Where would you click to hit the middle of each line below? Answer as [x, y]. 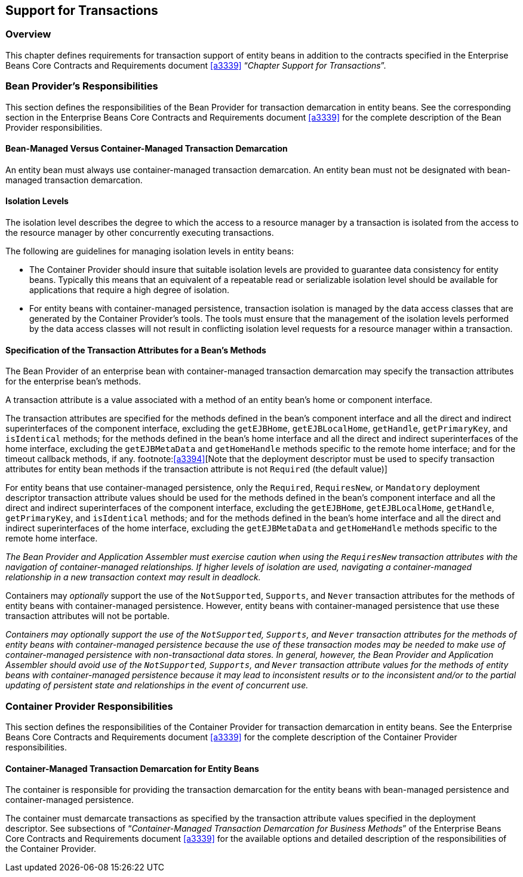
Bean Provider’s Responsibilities [82, 86]
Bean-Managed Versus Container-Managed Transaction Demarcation [147, 149]
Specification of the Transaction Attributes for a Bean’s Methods [136, 350]
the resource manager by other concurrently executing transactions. [140, 232]
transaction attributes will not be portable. [87, 616]
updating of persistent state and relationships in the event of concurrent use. [157, 685]
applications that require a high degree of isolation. [130, 290]
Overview [28, 34]
